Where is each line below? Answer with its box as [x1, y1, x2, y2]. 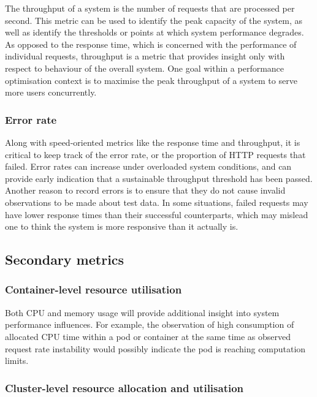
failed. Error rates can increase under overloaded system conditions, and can [5, 160, 292, 173]
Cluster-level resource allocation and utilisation [5, 380, 244, 395]
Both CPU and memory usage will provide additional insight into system [5, 306, 280, 319]
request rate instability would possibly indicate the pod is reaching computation [5, 342, 306, 355]
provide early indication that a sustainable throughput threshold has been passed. [5, 172, 313, 184]
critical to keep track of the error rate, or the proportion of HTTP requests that [5, 148, 306, 161]
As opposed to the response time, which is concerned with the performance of [5, 37, 297, 50]
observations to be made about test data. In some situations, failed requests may [5, 195, 308, 208]
